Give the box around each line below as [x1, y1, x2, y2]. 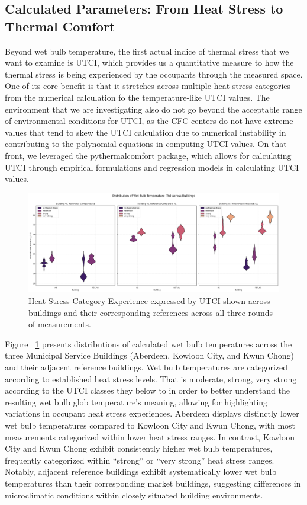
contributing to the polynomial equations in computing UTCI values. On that [5, 138, 287, 150]
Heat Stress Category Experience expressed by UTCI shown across [28, 295, 270, 306]
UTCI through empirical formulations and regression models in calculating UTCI [5, 161, 299, 173]
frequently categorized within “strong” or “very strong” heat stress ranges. [5, 453, 274, 466]
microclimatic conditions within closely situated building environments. [5, 488, 263, 501]
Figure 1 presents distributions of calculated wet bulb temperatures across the [5, 337, 292, 350]
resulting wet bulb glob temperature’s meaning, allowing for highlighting [5, 395, 268, 408]
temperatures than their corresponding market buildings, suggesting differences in [5, 477, 301, 489]
